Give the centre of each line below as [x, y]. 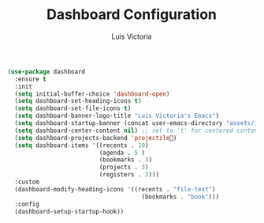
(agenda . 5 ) [122, 153]
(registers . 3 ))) [129, 175]
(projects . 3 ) [124, 168]
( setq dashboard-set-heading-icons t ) [78, 101]
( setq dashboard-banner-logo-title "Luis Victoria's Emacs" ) [117, 116]
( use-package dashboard [46, 72]
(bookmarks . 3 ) [126, 160]
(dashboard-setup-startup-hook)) [69, 211]
